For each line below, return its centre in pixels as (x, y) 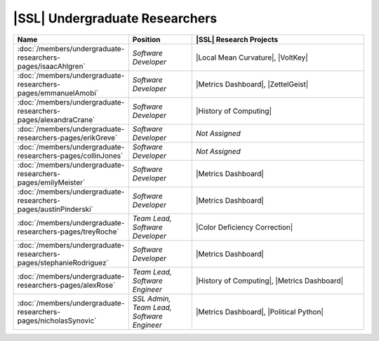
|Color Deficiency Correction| (244, 227)
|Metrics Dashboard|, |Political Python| (260, 312)
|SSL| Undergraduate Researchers (115, 18)
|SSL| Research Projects (237, 39)
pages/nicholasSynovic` (57, 321)
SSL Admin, (152, 298)
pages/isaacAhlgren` (51, 66)
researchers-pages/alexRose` (66, 285)
